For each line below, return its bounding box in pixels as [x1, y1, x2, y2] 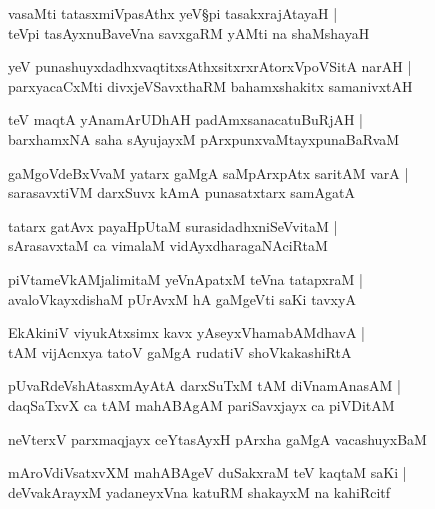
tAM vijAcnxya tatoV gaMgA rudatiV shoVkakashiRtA [8, 341, 352, 362]
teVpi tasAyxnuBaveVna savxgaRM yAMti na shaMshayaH [8, 22, 370, 43]
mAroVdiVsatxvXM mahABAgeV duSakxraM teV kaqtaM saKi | [8, 462, 407, 483]
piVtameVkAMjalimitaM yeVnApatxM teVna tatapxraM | [8, 268, 363, 289]
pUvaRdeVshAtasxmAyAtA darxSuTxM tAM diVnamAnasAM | [8, 375, 401, 396]
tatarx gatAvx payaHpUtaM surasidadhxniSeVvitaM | [8, 215, 338, 236]
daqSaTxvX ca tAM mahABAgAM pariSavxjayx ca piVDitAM [8, 394, 395, 415]
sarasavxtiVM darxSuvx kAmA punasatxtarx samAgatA [8, 182, 355, 203]
